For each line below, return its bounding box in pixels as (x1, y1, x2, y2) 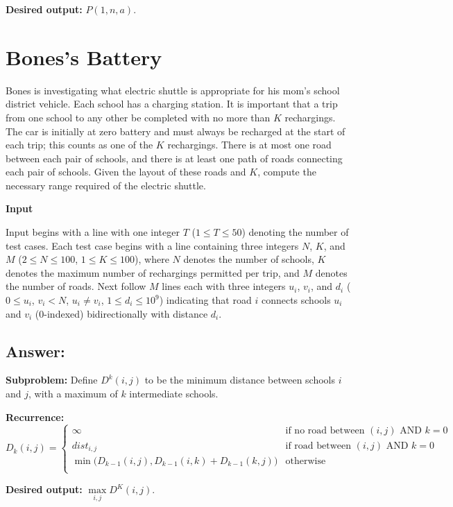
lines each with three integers (162, 279, 286, 293)
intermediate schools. (129, 386, 219, 401)
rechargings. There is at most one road (167, 137, 332, 152)
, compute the (257, 164, 316, 179)
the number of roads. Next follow (6, 279, 146, 293)
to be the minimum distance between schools (144, 372, 336, 387)
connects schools (261, 293, 331, 307)
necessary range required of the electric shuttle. (6, 178, 206, 192)
